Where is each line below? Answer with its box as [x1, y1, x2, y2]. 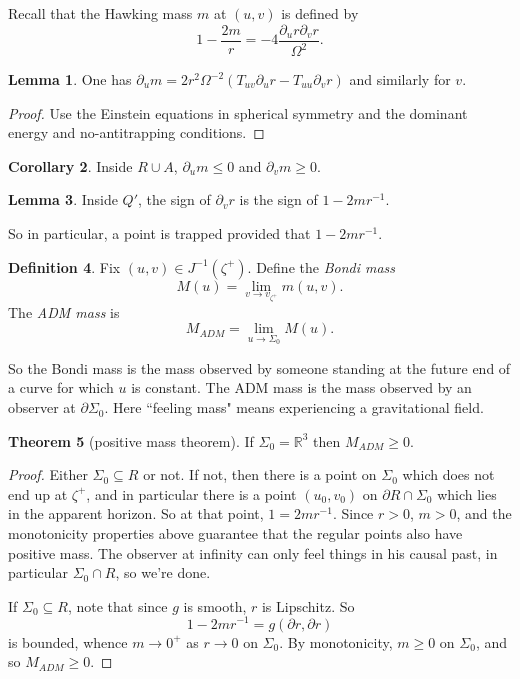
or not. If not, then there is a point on [143, 464, 377, 485]
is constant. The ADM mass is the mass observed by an [131, 377, 472, 398]
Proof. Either [8, 464, 88, 485]
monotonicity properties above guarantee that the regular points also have [8, 523, 463, 544]
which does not [402, 464, 495, 485]
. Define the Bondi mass [247, 256, 396, 277]
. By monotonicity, [279, 631, 393, 652]
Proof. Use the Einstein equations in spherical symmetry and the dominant [8, 102, 468, 123]
